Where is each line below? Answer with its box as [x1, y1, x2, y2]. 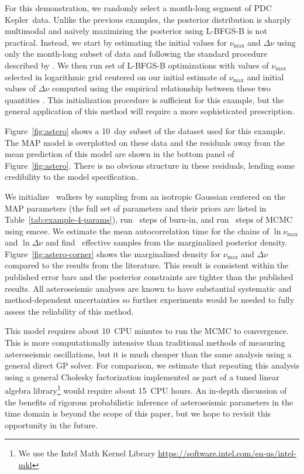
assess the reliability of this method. [5, 305, 134, 317]
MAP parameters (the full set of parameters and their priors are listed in [5, 202, 267, 214]
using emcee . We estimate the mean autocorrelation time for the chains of [5, 224, 270, 237]
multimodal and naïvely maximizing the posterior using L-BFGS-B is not [5, 25, 267, 37]
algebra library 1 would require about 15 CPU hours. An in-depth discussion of [5, 383, 287, 397]
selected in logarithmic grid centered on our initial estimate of [5, 70, 227, 83]
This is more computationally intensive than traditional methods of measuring [5, 336, 285, 349]
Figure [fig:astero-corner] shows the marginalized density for [5, 247, 221, 260]
